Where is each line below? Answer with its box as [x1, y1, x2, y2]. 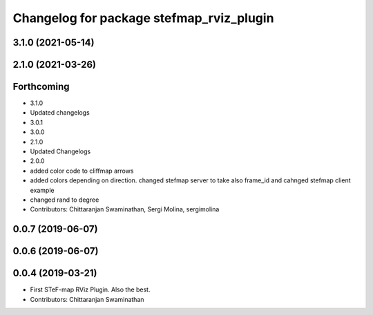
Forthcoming [12, 81, 70, 93]
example [30, 186, 55, 194]
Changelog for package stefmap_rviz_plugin [12, 10, 274, 26]
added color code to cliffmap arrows [30, 166, 134, 175]
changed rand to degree [30, 195, 99, 204]
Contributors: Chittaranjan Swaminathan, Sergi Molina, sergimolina [30, 205, 220, 213]
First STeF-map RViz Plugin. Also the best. [30, 285, 151, 294]
